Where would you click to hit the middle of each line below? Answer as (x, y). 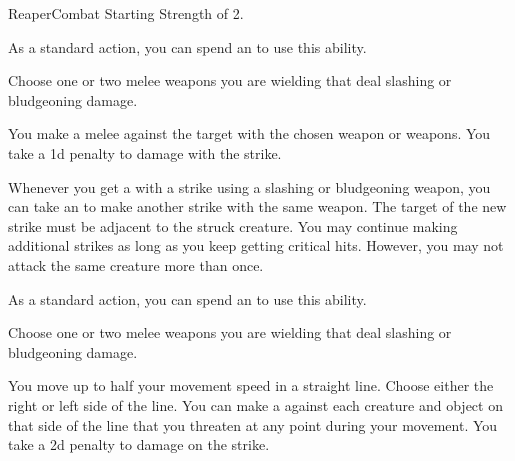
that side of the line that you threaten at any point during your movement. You (253, 424)
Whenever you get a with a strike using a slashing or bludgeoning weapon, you (249, 186)
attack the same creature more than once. (136, 264)
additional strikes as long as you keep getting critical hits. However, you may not (256, 245)
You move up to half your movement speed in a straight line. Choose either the (251, 385)
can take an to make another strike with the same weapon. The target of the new (257, 206)
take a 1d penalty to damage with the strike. (145, 152)
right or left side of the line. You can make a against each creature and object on (255, 404)
